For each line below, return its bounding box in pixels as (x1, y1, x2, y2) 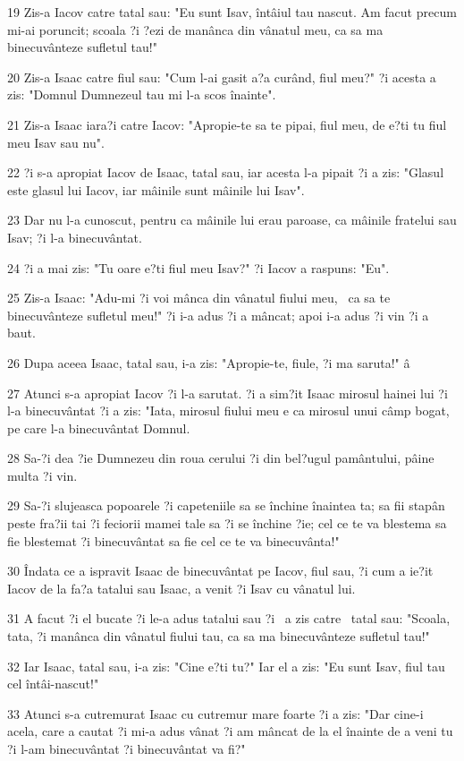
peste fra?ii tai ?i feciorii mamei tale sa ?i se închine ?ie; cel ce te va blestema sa (7, 514, 447, 533)
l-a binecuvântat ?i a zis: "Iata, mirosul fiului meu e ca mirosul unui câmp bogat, (7, 401, 450, 420)
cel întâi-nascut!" (7, 674, 99, 693)
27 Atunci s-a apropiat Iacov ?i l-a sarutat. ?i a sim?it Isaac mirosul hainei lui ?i (7, 383, 448, 402)
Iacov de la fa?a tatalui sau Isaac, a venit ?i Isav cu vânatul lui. (7, 578, 356, 597)
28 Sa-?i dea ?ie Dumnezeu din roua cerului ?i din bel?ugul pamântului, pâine (7, 449, 434, 467)
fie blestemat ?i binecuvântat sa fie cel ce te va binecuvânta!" (7, 531, 340, 550)
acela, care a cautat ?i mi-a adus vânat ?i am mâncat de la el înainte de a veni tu (7, 722, 453, 740)
